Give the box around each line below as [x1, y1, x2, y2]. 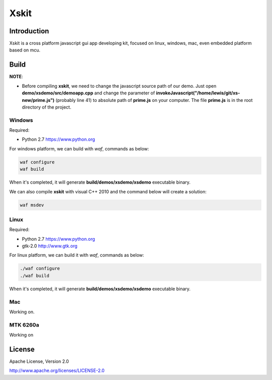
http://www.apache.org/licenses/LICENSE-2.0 [9, 367, 105, 373]
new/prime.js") [22, 97, 55, 103]
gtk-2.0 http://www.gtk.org [22, 243, 78, 249]
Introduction [9, 27, 49, 35]
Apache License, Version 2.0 [9, 358, 69, 364]
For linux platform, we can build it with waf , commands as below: [9, 252, 145, 258]
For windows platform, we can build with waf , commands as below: [9, 145, 150, 151]
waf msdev [20, 202, 44, 208]
